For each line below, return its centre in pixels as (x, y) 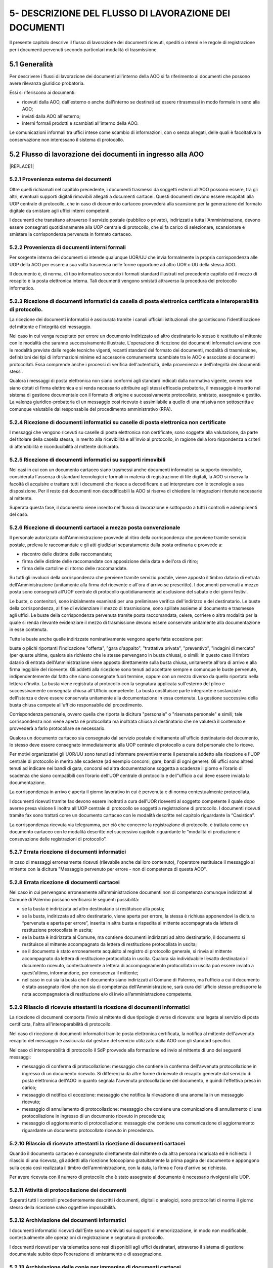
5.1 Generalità (31, 64)
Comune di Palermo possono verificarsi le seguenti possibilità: (74, 899)
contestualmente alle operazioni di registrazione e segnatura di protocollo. (87, 1238)
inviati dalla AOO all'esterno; (51, 116)
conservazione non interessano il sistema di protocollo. (67, 139)
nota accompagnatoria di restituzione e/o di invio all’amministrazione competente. (107, 994)
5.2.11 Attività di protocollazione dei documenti (68, 1190)
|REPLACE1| (22, 166)
